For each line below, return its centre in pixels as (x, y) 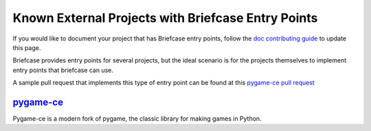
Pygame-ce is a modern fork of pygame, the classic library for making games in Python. (137, 119)
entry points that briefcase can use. (63, 70)
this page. (27, 47)
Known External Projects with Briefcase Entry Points (165, 18)
